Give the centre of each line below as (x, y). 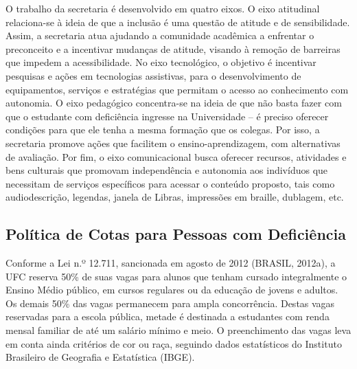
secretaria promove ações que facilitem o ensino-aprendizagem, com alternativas (173, 143)
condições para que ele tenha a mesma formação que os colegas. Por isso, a (163, 130)
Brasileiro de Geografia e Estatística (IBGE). (100, 357)
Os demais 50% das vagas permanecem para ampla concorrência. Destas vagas (170, 303)
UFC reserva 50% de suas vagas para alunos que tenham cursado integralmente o (176, 276)
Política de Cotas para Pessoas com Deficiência (176, 234)
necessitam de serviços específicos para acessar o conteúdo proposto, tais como (170, 183)
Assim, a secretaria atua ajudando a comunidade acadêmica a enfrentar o (160, 35)
